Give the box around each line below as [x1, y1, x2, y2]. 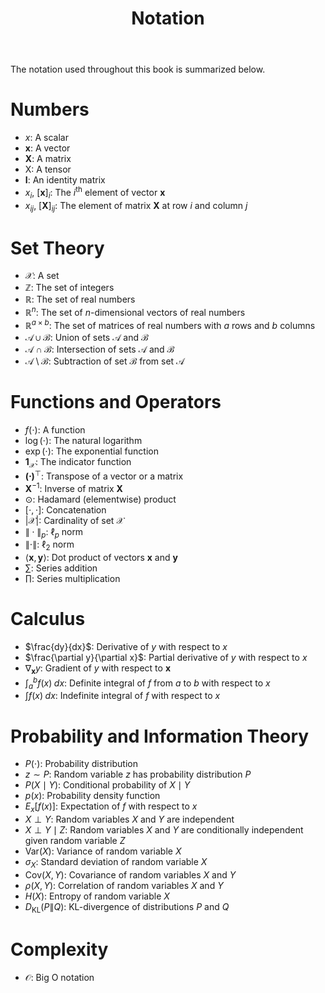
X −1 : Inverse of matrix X [24, 481, 123, 494]
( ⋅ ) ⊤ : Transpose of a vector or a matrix [24, 468, 184, 482]
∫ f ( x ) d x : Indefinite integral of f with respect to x [24, 690, 221, 702]
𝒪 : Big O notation [24, 971, 95, 983]
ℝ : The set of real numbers [24, 293, 136, 306]
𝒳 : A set [24, 270, 60, 282]
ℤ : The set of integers [24, 282, 115, 294]
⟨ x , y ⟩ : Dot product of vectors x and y [24, 552, 178, 564]
